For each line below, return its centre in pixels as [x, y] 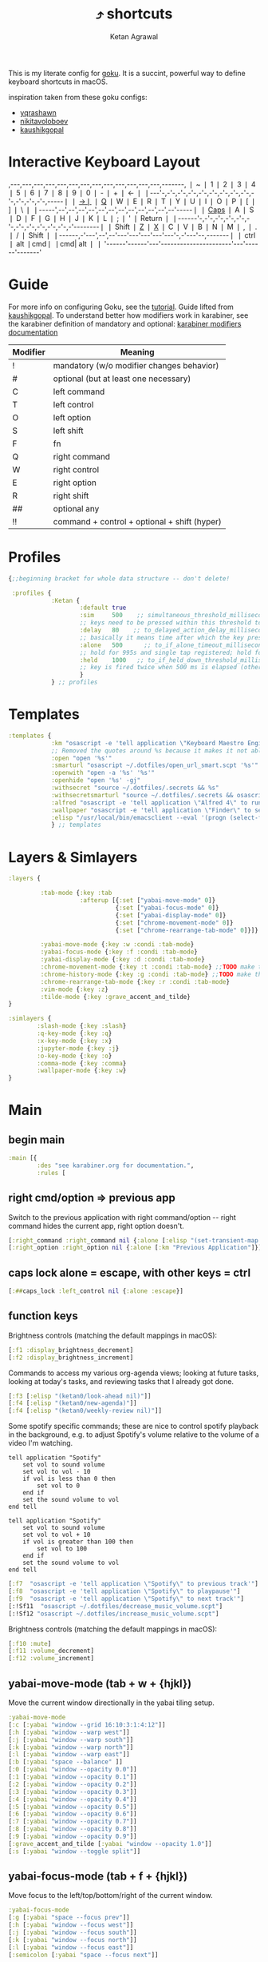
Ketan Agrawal [134, 36]
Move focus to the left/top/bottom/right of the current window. [110, 1896]
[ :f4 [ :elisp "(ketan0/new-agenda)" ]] [73, 1403]
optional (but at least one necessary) [122, 379]
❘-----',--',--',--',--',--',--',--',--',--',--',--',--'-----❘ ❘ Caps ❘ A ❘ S [144, 210]
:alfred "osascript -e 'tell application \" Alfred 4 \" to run [156, 802]
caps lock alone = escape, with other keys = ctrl [130, 1272]
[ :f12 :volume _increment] [51, 1659]
